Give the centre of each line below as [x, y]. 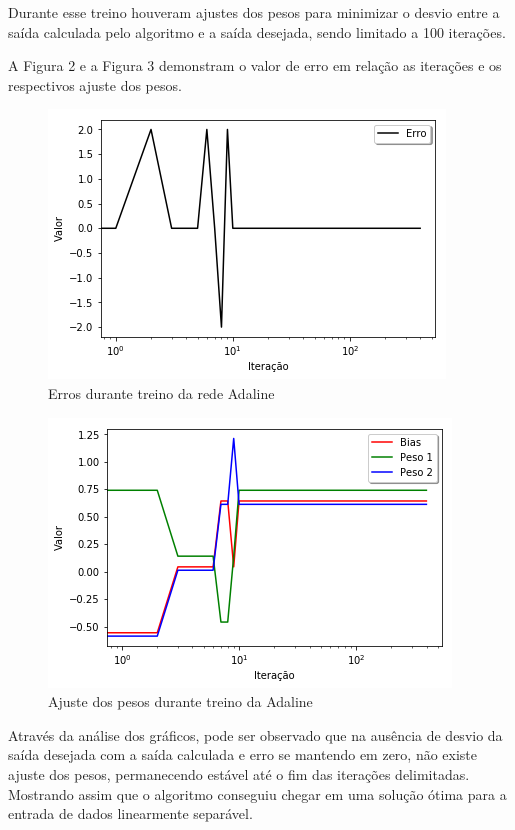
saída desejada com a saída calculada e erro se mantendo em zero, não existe [243, 754]
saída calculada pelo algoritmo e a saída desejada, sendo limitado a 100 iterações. [257, 31]
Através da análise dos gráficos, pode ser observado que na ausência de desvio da [255, 734]
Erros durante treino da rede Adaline [161, 392]
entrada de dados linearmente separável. [130, 813]
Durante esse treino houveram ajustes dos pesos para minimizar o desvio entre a [254, 12]
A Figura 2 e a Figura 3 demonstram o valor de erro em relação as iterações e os [255, 65]
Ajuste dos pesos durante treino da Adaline [180, 701]
